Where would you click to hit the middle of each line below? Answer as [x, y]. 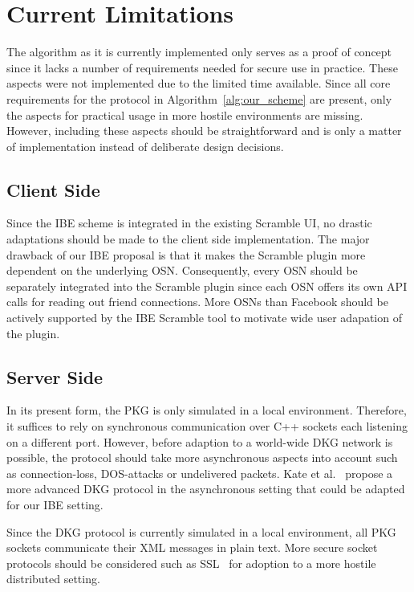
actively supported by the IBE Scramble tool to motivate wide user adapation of [204, 318]
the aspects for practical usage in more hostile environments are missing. [185, 114]
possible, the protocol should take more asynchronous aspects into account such [202, 457]
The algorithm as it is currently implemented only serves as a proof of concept [199, 52]
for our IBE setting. [55, 504]
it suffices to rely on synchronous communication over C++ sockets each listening [207, 426]
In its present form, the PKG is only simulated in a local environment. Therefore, [207, 410]
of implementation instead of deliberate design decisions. [145, 146]
